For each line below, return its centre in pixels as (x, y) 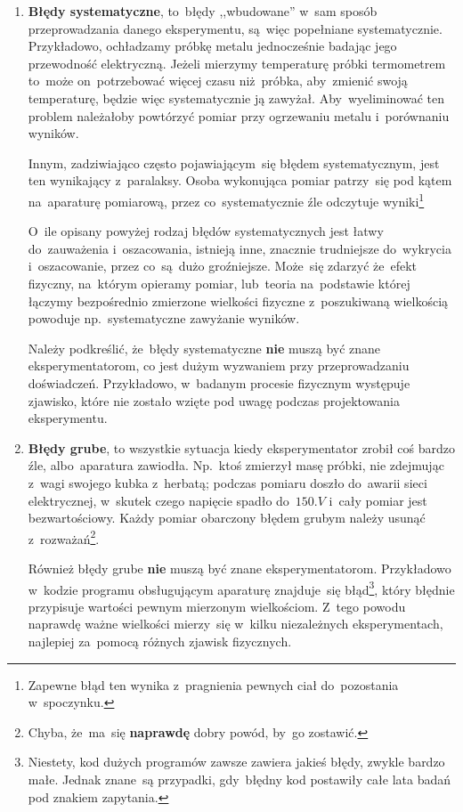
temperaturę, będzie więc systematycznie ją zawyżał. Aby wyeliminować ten (236, 97)
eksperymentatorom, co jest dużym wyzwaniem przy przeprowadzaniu (219, 365)
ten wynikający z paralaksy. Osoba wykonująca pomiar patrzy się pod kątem (240, 180)
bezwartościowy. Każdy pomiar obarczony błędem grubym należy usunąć (227, 518)
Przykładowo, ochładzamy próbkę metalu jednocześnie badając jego (212, 46)
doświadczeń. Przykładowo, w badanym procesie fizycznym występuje (219, 382)
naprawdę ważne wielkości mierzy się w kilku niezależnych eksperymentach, (236, 624)
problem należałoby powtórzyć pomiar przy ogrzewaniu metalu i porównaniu (239, 115)
